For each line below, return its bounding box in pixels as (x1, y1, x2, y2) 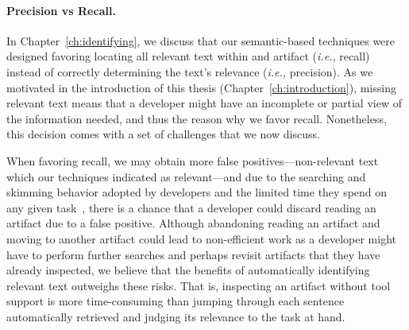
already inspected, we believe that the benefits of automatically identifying (6, 262, 370, 278)
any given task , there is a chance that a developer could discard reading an (6, 199, 376, 215)
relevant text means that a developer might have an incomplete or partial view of (6, 95, 402, 111)
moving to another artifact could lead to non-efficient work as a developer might (6, 230, 396, 247)
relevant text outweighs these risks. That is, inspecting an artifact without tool (6, 277, 391, 293)
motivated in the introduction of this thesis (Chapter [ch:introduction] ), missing (6, 79, 396, 95)
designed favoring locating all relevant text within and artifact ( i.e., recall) (6, 48, 370, 64)
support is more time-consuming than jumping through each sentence (6, 293, 345, 309)
